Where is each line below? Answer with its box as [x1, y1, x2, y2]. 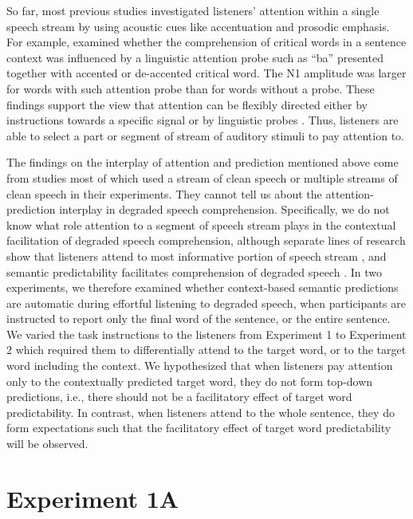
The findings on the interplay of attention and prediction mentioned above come [6, 154, 399, 171]
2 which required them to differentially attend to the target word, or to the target [6, 341, 407, 358]
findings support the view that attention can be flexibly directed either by [6, 96, 368, 112]
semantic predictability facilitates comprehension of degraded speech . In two [6, 263, 382, 280]
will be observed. [6, 435, 88, 452]
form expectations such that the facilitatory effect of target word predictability [6, 419, 391, 436]
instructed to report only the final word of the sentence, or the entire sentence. [6, 310, 391, 327]
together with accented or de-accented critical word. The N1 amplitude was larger [6, 65, 407, 81]
